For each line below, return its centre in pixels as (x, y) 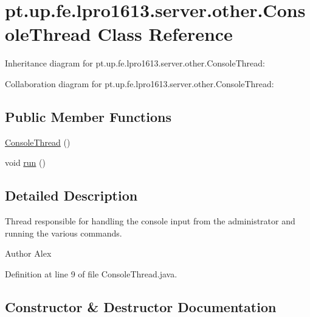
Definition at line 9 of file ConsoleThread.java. (91, 273)
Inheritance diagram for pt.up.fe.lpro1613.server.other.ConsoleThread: (135, 63)
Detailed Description (71, 195)
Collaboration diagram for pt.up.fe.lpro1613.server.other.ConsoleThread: (139, 83)
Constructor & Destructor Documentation (141, 306)
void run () (25, 162)
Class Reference (165, 34)
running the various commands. (64, 233)
